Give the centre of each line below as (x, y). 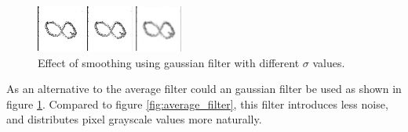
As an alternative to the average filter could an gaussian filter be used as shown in (204, 89)
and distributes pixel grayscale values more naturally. (134, 119)
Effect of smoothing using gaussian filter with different (169, 62)
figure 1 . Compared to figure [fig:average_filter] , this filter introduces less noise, (197, 103)
